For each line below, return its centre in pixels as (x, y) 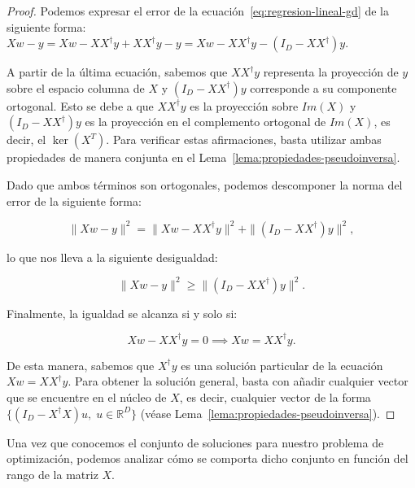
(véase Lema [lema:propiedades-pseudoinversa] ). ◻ (268, 413)
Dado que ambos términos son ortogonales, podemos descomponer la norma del (205, 184)
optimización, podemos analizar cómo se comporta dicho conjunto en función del (207, 458)
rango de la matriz (52, 474)
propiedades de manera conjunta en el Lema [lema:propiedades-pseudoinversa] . (203, 157)
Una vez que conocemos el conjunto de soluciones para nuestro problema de (195, 442)
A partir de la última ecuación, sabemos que (117, 72)
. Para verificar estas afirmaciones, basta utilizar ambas (244, 139)
